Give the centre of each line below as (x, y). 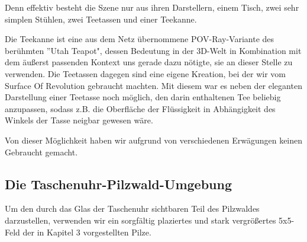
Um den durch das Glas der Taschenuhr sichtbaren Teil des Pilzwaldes (132, 208)
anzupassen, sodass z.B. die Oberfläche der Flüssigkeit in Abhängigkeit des (140, 108)
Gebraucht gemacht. (41, 152)
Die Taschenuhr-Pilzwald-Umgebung (119, 184)
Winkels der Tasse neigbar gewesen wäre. (79, 120)
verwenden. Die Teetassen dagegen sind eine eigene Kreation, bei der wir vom (145, 73)
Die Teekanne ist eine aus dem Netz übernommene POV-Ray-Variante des (140, 39)
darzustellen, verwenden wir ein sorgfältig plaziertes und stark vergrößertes (140, 220)
